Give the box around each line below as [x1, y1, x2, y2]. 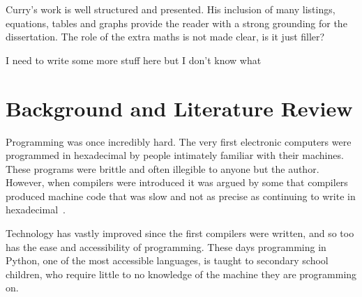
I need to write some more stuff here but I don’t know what [6, 52, 262, 67]
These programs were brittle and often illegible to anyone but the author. [6, 161, 319, 176]
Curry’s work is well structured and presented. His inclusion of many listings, [6, 2, 335, 16]
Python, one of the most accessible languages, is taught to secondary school [6, 253, 329, 268]
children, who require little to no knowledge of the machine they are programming [6, 266, 357, 281]
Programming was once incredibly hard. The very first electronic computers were [6, 134, 352, 148]
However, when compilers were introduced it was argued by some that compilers [6, 175, 348, 190]
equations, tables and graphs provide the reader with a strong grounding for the [6, 15, 347, 30]
